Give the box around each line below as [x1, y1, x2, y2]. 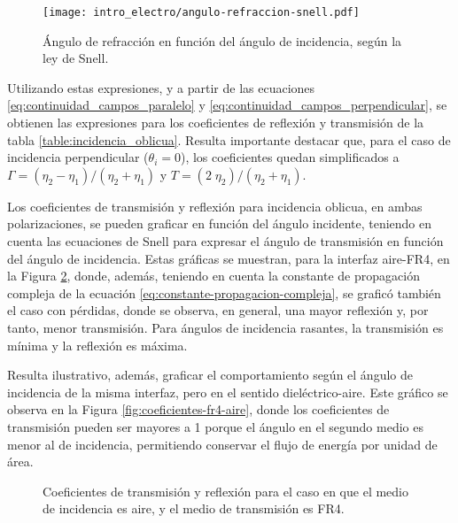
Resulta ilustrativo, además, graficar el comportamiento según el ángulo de [7, 365, 413, 384]
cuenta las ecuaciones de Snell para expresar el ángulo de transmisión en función [7, 232, 444, 250]
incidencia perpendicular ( [7, 148, 149, 166]
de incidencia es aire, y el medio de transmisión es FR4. [43, 499, 345, 518]
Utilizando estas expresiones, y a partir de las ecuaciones [7, 78, 315, 96]
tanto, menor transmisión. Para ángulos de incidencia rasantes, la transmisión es [7, 318, 444, 336]
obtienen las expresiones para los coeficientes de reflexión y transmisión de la [7, 113, 424, 132]
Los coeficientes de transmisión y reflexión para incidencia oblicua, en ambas [7, 196, 423, 215]
